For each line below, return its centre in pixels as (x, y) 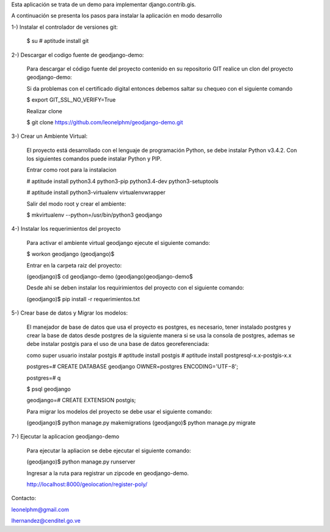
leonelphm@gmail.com (40, 509)
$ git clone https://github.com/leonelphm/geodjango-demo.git (105, 122)
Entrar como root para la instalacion (71, 170)
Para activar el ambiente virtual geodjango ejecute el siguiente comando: (118, 242)
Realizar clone (44, 111)
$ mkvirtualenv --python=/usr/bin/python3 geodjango (94, 215)
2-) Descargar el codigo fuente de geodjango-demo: (78, 54)
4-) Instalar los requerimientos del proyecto (66, 229)
